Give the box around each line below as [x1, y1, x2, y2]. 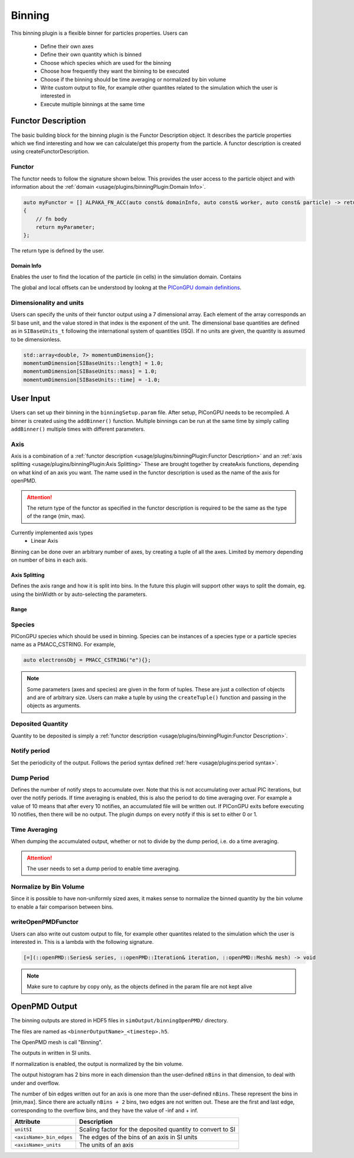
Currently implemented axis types [11, 529, 93, 536]
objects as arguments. [27, 702, 81, 709]
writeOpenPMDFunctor [11, 918, 79, 926]
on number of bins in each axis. [11, 556, 88, 563]
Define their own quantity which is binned [40, 51, 142, 58]
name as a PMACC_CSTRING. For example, [11, 641, 116, 648]
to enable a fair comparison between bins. [11, 903, 114, 910]
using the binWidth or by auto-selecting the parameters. [11, 591, 147, 598]
